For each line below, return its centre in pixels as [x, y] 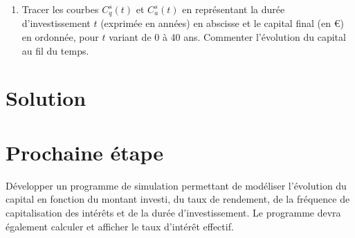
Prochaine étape [85, 152]
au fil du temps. [55, 50]
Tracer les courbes [60, 9]
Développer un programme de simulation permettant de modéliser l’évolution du [176, 185]
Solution [46, 98]
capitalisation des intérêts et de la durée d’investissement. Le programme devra [173, 212]
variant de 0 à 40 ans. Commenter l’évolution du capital [227, 37]
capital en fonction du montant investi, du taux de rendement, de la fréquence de [178, 199]
